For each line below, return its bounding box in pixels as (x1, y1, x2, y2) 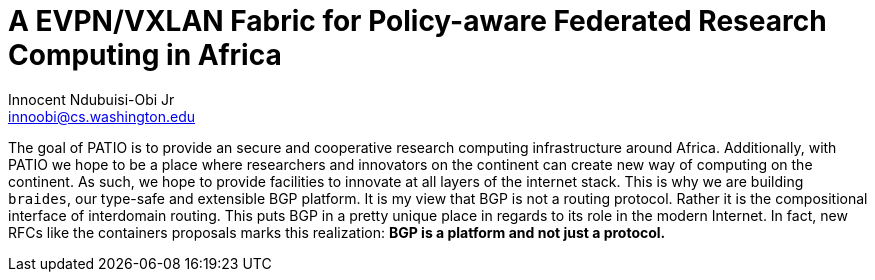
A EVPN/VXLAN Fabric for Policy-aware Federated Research (8, 4, 827, 38)
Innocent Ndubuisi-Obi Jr (8, 90, 175, 108)
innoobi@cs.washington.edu (8, 107, 196, 125)
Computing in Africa (8, 38, 282, 72)
